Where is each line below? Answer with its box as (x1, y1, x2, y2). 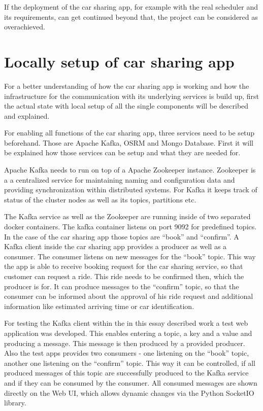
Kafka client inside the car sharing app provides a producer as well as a (4, 241, 227, 252)
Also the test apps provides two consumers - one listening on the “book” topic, (4, 348, 249, 358)
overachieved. (4, 21, 45, 32)
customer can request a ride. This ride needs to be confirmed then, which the (4, 271, 244, 281)
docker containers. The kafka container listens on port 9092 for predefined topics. (4, 221, 257, 232)
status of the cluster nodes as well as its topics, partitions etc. (4, 194, 196, 204)
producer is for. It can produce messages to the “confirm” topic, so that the (4, 281, 239, 291)
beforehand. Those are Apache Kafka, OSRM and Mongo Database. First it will (4, 137, 253, 148)
